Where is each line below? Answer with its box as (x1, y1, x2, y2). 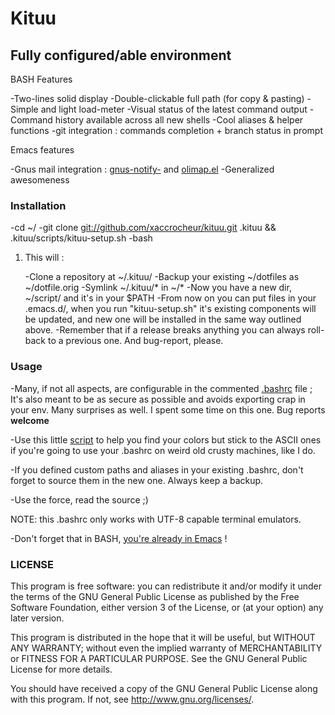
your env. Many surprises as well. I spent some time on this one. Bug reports (10, 403, 326, 416)
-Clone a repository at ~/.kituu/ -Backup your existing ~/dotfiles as (24, 271, 300, 283)
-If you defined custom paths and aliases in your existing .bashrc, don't (10, 463, 304, 476)
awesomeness (10, 174, 70, 186)
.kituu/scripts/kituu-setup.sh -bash (10, 232, 153, 244)
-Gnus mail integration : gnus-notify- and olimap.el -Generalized (10, 163, 275, 175)
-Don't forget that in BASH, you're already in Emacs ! (10, 532, 228, 544)
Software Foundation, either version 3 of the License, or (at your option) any (10, 601, 324, 613)
